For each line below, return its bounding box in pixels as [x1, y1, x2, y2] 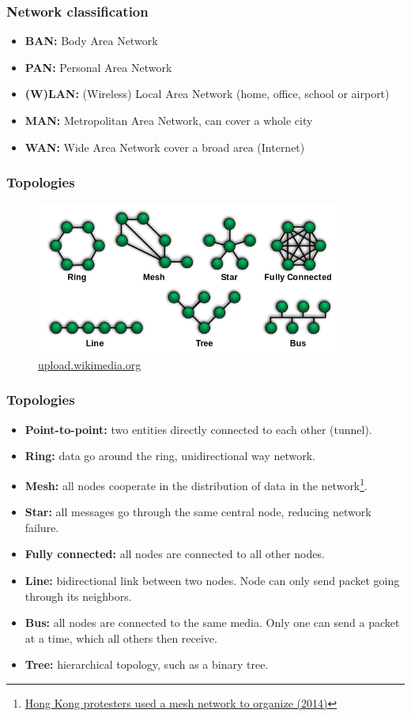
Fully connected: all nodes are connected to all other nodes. [25, 545, 325, 562]
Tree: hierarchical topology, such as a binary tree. [25, 656, 269, 673]
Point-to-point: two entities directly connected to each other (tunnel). [25, 421, 372, 437]
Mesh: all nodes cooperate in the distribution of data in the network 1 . [25, 474, 368, 493]
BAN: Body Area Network [25, 32, 158, 49]
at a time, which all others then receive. [25, 629, 217, 646]
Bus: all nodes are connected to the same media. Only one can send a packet [25, 614, 400, 631]
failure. [25, 519, 59, 535]
